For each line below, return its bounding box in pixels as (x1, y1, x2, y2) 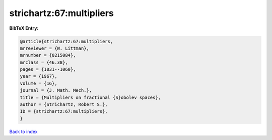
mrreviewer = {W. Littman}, (20, 45, 89, 51)
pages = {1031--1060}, (20, 67, 76, 72)
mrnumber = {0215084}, (20, 53, 76, 58)
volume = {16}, (20, 80, 57, 86)
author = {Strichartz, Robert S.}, (20, 102, 108, 107)
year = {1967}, (20, 73, 57, 79)
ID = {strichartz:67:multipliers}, (20, 108, 108, 114)
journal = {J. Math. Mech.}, (20, 88, 92, 93)
